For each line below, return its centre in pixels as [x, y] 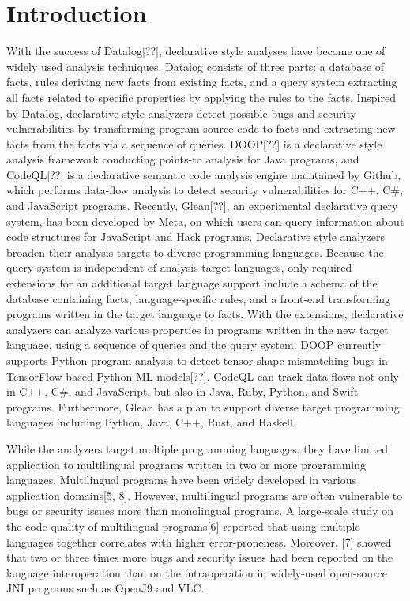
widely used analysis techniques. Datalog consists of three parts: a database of [196, 66]
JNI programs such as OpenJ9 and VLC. [105, 588]
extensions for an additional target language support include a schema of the [192, 283]
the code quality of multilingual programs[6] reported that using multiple [183, 526]
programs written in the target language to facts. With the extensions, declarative [205, 314]
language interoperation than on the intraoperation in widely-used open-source [197, 572]
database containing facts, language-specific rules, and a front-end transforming [198, 298]
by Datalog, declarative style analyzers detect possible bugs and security [181, 113]
